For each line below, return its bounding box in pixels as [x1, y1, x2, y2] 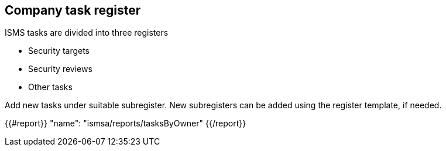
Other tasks [28, 82, 73, 92]
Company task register [5, 3, 141, 18]
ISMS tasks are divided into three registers [5, 28, 169, 38]
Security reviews [28, 64, 92, 74]
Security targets [28, 46, 90, 56]
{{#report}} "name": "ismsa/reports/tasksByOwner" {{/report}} [5, 118, 246, 129]
